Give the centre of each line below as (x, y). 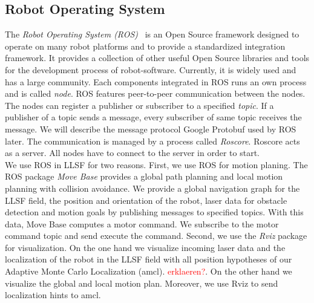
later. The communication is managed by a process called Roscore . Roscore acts (152, 141)
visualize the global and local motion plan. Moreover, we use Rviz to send (142, 283)
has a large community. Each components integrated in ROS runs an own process (156, 81)
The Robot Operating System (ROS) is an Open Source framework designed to (152, 34)
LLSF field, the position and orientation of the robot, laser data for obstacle (146, 200)
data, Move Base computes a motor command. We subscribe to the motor (142, 223)
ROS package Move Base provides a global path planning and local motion (144, 176)
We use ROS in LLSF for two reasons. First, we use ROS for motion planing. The (156, 164)
